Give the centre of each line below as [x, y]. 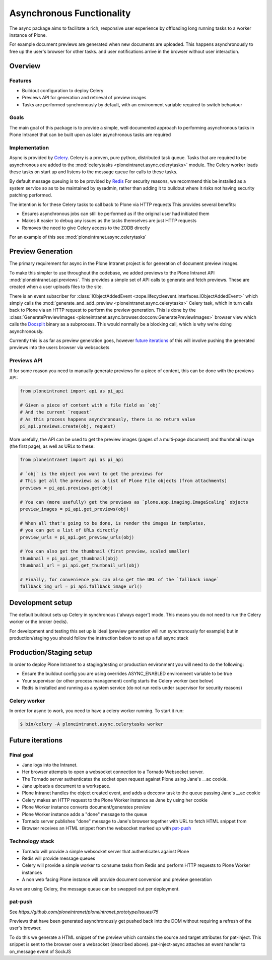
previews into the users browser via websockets [59, 348]
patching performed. [31, 195]
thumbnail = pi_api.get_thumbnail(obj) [69, 558]
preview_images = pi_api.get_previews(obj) [75, 509]
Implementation [29, 148]
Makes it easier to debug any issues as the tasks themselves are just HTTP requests [109, 221]
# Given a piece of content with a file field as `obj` [90, 405]
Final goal [21, 755]
